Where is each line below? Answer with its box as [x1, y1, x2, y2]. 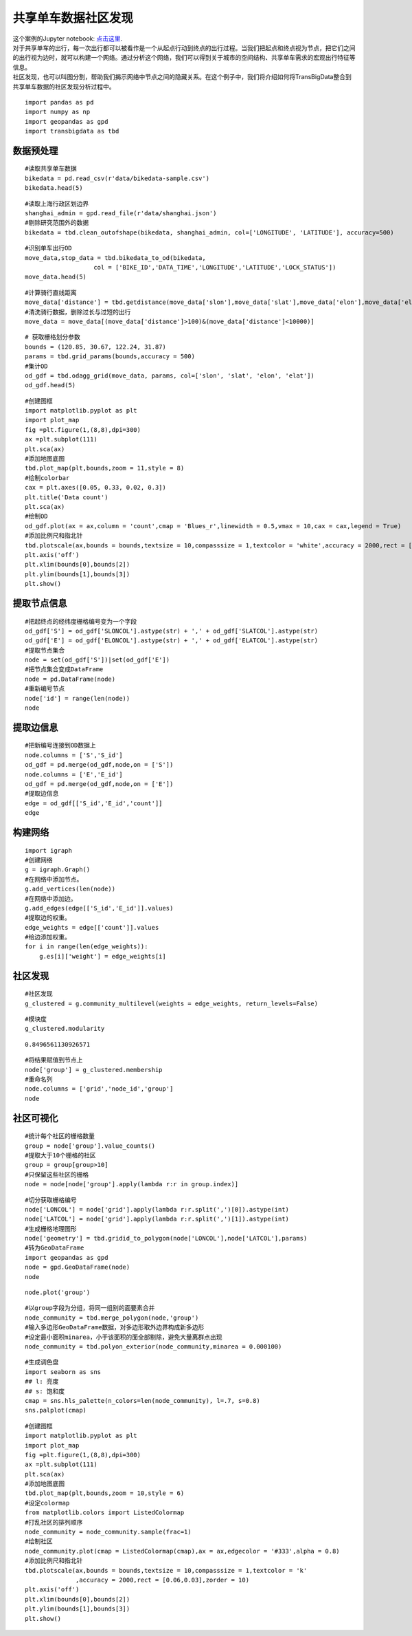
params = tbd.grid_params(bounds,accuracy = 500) [25, 353, 196, 360]
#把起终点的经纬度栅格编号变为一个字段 [25, 618, 137, 625]
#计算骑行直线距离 [25, 289, 77, 296]
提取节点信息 [12, 597, 67, 609]
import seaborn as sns [25, 1368, 102, 1375]
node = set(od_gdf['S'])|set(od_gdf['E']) [25, 656, 170, 664]
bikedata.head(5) [25, 184, 83, 192]
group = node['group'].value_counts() [25, 1142, 156, 1150]
